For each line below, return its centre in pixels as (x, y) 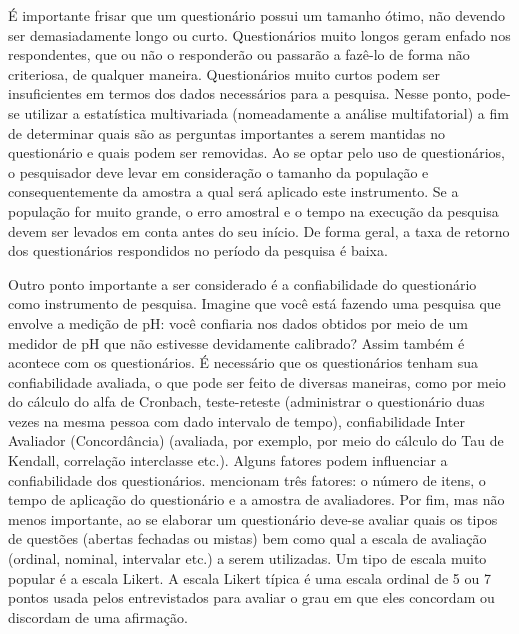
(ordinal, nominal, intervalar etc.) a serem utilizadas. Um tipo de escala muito (247, 558)
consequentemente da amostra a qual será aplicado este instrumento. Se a (233, 191)
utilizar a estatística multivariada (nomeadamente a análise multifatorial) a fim (266, 112)
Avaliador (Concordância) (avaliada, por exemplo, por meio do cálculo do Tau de (256, 440)
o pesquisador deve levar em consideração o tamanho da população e (218, 171)
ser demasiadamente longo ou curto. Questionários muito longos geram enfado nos (259, 34)
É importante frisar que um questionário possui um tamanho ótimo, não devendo (256, 15)
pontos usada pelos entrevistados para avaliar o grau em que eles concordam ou (251, 597)
